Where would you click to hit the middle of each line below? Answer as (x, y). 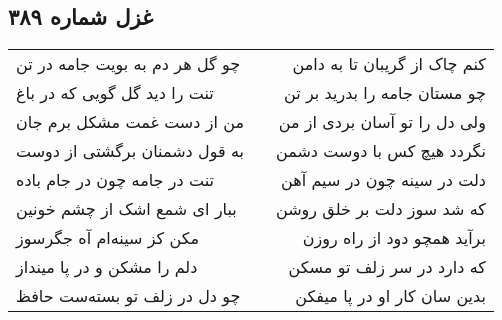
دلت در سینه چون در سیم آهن (383, 180)
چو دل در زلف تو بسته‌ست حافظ (128, 296)
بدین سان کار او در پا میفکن (390, 296)
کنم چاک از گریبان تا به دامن (389, 64)
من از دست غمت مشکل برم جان (130, 122)
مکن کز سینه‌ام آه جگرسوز (108, 238)
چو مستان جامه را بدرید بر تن (385, 93)
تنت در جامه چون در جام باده (115, 180)
